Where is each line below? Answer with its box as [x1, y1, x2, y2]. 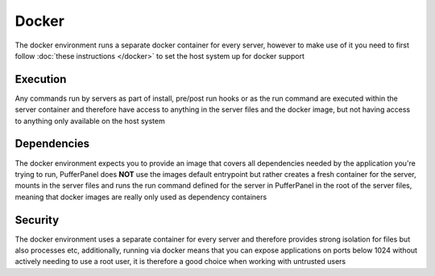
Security [14, 213, 60, 227]
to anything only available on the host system [14, 116, 165, 126]
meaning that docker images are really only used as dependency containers [14, 192, 267, 201]
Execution [14, 72, 67, 86]
